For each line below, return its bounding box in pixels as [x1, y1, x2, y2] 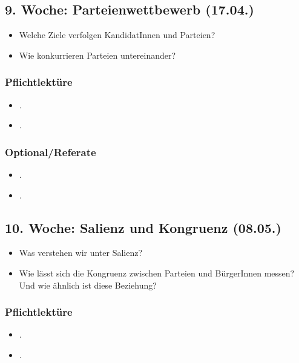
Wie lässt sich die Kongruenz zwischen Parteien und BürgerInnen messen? [19, 267, 295, 279]
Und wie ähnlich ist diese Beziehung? [19, 278, 157, 291]
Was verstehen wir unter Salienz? [19, 246, 143, 259]
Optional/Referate [5, 144, 96, 159]
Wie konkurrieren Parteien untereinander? [19, 48, 176, 61]
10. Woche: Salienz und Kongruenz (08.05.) [5, 218, 281, 237]
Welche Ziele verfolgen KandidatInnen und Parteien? [19, 28, 215, 41]
